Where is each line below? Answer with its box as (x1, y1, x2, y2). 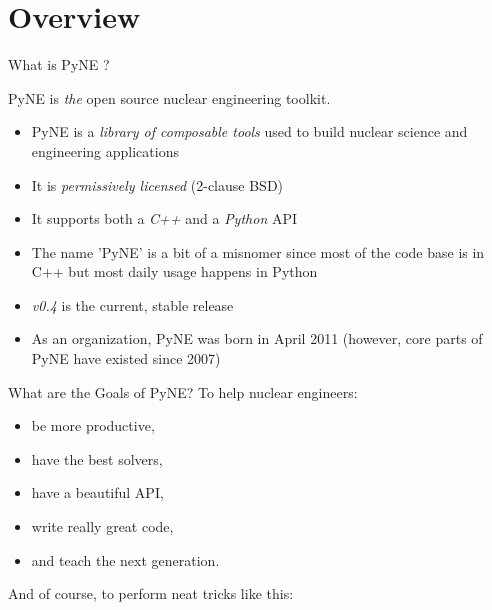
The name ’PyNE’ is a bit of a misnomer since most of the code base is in (31, 241, 485, 262)
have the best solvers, (31, 448, 163, 469)
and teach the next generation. (31, 549, 220, 570)
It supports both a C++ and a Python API (31, 208, 297, 229)
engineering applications (31, 140, 179, 161)
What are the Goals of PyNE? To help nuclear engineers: (8, 381, 358, 402)
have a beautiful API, (31, 482, 164, 503)
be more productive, (31, 415, 155, 436)
